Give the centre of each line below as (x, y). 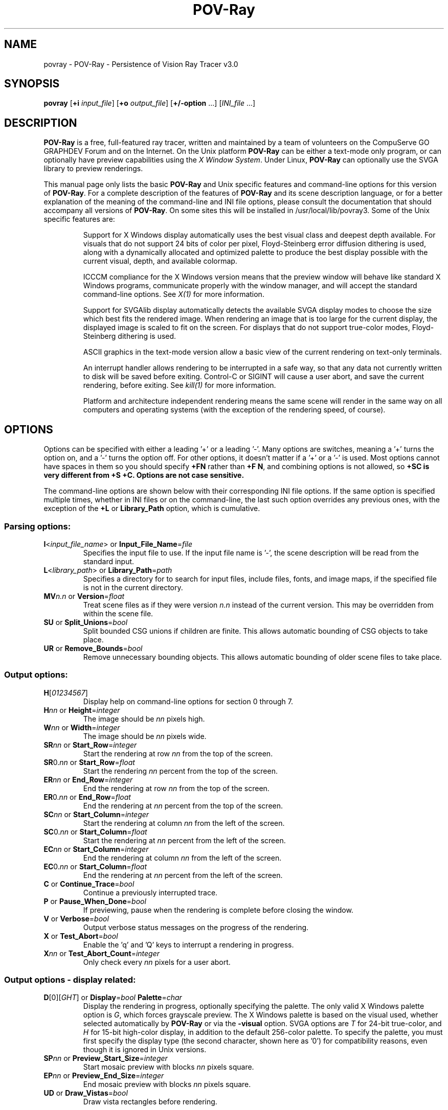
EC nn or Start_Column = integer (96, 849)
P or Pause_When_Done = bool (95, 901)
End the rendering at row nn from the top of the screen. (176, 788)
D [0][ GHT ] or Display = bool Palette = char (113, 998)
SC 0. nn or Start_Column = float (95, 831)
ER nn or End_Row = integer (88, 779)
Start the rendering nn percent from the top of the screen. (180, 771)
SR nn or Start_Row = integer (90, 745)
